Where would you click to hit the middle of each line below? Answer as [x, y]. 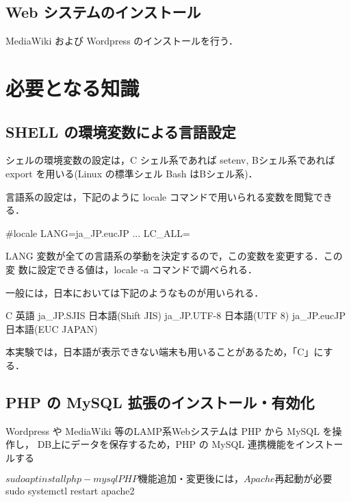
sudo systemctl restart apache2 [70, 491]
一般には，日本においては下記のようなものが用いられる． [135, 292]
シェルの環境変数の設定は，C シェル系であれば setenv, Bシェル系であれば [170, 160]
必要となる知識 [73, 87]
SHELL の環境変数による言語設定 [121, 131]
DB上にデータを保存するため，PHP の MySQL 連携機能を [166, 444]
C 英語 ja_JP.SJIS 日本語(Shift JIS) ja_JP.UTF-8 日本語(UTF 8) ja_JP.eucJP [176, 315]
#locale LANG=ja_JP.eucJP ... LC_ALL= [98, 233]
